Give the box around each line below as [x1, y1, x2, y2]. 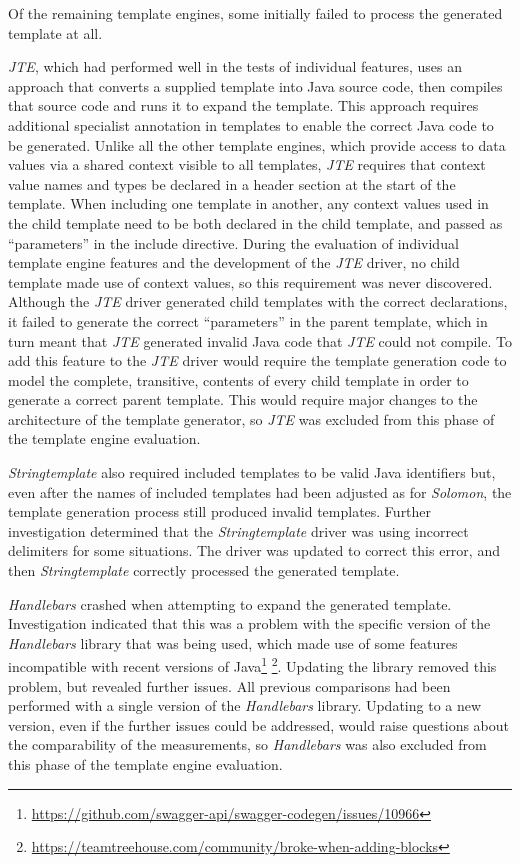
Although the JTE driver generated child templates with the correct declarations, [8, 291, 508, 312]
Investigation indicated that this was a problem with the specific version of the [8, 613, 491, 634]
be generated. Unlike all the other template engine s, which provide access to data [8, 134, 506, 155]
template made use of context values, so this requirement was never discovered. [8, 271, 493, 292]
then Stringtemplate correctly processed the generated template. [8, 560, 400, 581]
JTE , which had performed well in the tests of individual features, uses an [8, 56, 462, 77]
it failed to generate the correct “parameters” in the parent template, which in [8, 310, 488, 331]
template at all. [8, 22, 103, 43]
